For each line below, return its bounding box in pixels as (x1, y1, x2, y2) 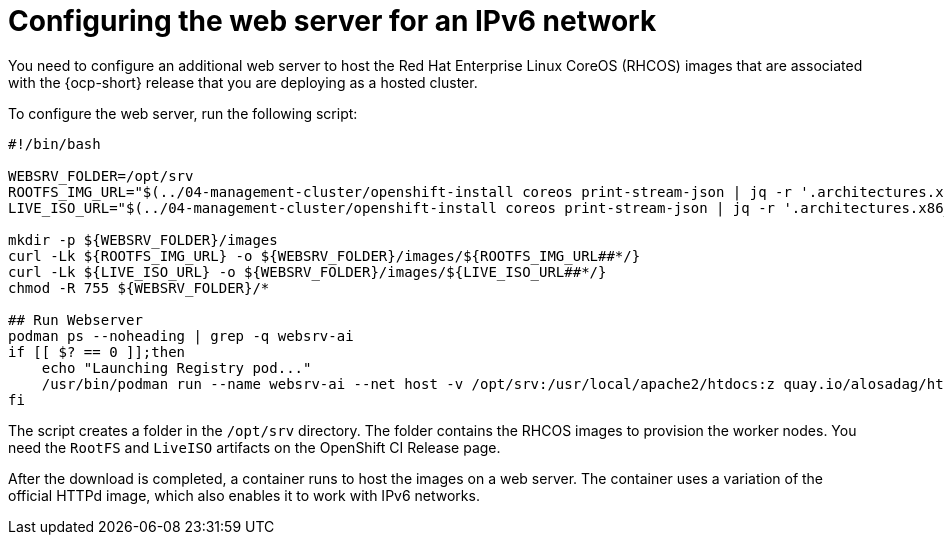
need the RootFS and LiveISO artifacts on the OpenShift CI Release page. (8, 438, 501, 456)
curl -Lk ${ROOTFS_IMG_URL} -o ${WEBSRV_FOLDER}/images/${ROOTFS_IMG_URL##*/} (8, 247, 641, 264)
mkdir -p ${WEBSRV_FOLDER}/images (8, 231, 278, 248)
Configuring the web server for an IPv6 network (8, 4, 657, 38)
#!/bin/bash (8, 135, 101, 152)
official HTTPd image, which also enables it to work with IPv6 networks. (8, 486, 480, 504)
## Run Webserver (8, 311, 143, 328)
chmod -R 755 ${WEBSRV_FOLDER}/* (8, 279, 270, 296)
